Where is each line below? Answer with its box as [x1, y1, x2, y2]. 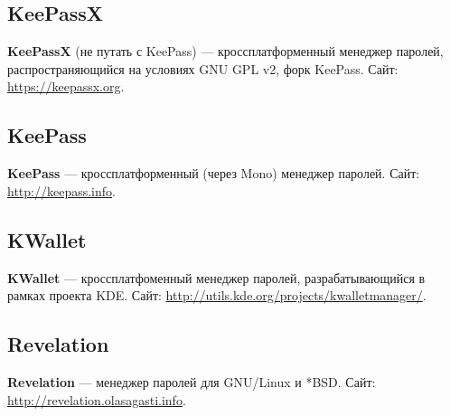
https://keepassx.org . [7, 77, 125, 96]
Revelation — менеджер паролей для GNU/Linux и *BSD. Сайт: [7, 372, 376, 391]
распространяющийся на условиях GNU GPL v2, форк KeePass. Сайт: [7, 59, 398, 78]
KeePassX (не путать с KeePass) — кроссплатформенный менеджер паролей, [7, 42, 444, 61]
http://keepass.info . [7, 181, 116, 200]
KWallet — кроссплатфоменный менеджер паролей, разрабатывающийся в [7, 268, 426, 287]
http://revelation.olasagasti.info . [7, 390, 186, 409]
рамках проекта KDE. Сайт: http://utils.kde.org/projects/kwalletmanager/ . [7, 286, 427, 305]
